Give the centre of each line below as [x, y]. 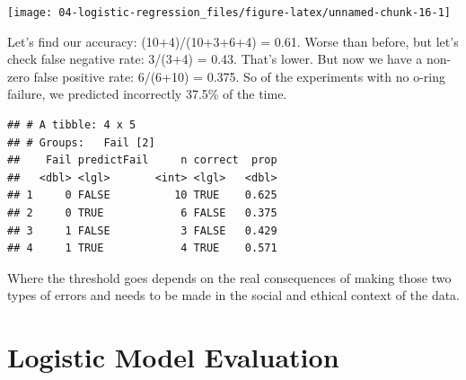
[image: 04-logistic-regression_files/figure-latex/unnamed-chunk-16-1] [229, 13]
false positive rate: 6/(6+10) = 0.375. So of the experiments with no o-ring [240, 76]
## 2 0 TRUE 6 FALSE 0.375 [142, 213]
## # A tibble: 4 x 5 [72, 125]
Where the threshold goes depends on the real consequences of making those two [229, 277]
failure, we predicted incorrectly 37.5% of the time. [147, 94]
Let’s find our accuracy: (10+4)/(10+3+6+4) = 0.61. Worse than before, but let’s [233, 41]
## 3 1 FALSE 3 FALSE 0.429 [142, 230]
